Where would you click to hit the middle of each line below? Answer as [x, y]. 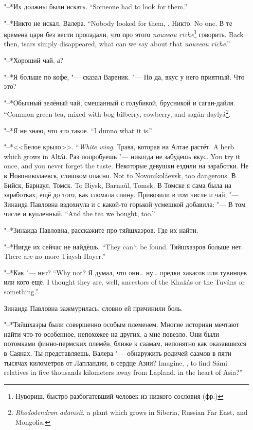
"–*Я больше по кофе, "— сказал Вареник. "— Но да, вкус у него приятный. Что [124, 76]
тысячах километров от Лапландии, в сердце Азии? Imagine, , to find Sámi [116, 362]
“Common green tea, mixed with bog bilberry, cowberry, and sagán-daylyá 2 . [117, 113]
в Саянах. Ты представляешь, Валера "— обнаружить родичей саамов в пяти [118, 353]
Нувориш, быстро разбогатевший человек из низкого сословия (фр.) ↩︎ [119, 396]
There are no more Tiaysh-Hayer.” [55, 256]
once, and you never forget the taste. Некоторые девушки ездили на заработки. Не [126, 166]
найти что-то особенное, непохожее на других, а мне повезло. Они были [112, 334]
